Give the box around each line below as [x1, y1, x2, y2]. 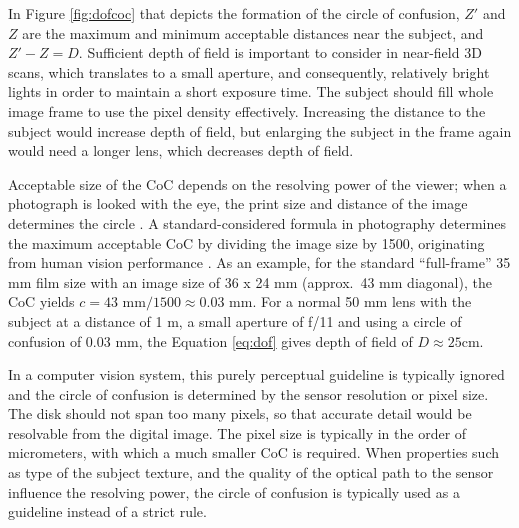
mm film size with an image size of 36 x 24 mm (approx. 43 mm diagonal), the [8, 271, 492, 292]
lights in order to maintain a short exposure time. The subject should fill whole [8, 81, 494, 102]
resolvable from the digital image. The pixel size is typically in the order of [8, 422, 467, 443]
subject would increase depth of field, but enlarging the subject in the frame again [8, 120, 512, 141]
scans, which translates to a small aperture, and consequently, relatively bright [8, 61, 490, 82]
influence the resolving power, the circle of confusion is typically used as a [8, 481, 460, 502]
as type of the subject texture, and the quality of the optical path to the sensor [8, 462, 494, 483]
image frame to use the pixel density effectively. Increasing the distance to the [8, 100, 486, 121]
